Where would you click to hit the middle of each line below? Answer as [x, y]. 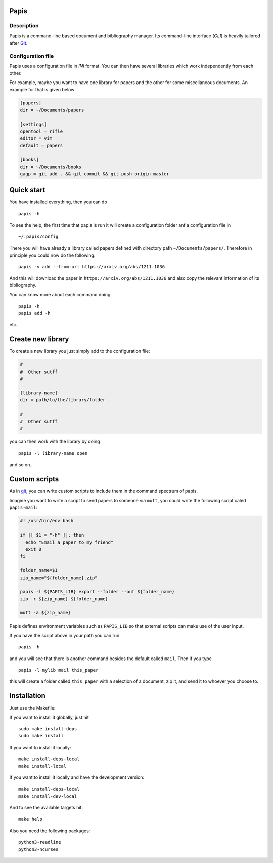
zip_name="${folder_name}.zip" [59, 578]
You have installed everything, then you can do [58, 202]
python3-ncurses [38, 849]
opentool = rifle [41, 131]
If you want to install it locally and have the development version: [77, 777]
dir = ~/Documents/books [51, 167]
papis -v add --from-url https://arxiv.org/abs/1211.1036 [92, 267]
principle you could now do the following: [52, 255]
